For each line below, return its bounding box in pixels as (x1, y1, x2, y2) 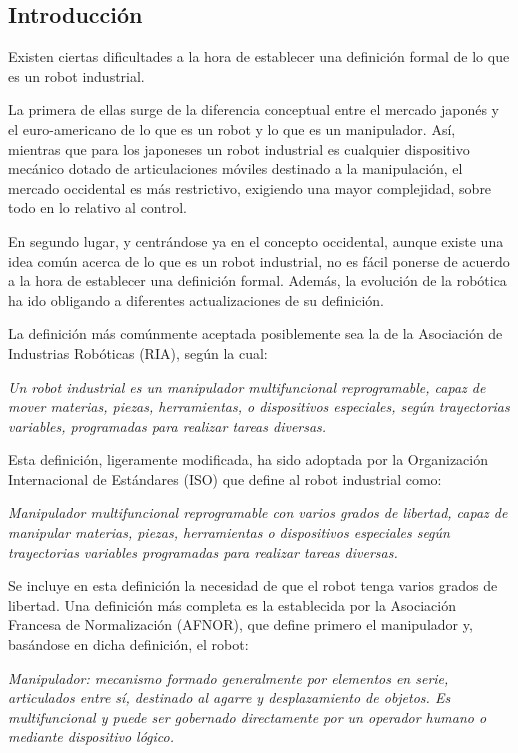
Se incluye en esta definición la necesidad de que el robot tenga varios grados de (8, 575, 498, 596)
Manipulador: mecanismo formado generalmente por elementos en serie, (8, 667, 449, 688)
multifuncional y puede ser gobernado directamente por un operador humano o (8, 706, 487, 727)
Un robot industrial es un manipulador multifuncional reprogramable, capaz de (8, 376, 486, 397)
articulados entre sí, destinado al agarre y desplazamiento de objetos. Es (8, 687, 451, 708)
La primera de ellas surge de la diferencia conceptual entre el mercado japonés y (8, 99, 500, 120)
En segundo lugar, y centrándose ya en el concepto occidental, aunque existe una (8, 230, 504, 251)
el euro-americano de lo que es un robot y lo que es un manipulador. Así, (8, 118, 456, 139)
